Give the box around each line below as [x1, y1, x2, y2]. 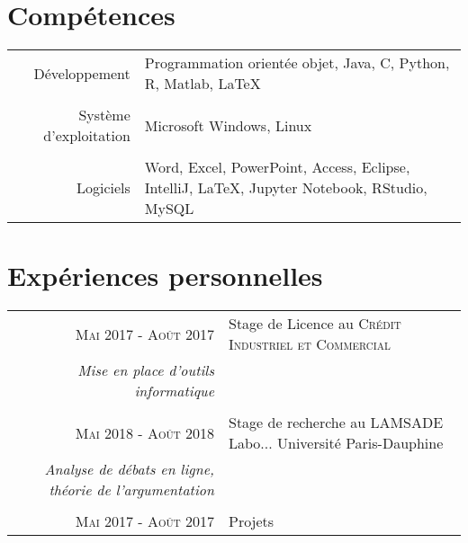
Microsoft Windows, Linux [144, 114, 312, 136]
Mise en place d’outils [77, 360, 214, 381]
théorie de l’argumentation [49, 479, 214, 501]
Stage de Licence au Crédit [229, 313, 401, 334]
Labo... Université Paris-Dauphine [229, 432, 444, 454]
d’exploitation [43, 125, 130, 147]
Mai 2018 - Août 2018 [75, 422, 214, 443]
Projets [229, 511, 274, 532]
